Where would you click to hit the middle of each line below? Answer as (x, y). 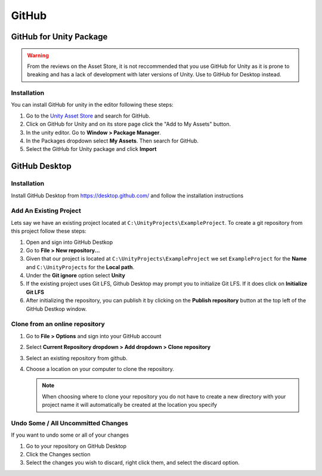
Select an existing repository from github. (77, 358)
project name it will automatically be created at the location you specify (130, 405)
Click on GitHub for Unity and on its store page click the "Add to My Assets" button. (129, 124)
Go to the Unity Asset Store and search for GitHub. (88, 116)
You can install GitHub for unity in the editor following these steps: (92, 105)
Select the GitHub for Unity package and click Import (91, 149)
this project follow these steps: (49, 231)
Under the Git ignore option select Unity (75, 276)
